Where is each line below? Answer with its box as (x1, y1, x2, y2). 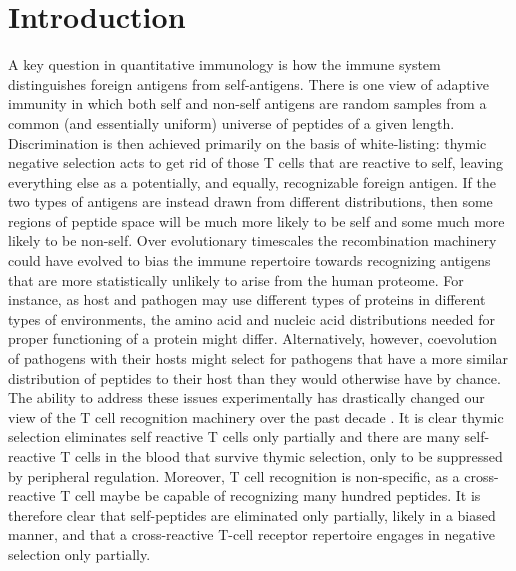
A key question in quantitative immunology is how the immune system (8, 54, 441, 75)
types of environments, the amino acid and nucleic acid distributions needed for (8, 308, 495, 329)
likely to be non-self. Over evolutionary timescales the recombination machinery (8, 230, 497, 251)
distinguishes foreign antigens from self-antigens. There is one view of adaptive (8, 73, 489, 94)
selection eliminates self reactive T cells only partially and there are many (8, 426, 460, 447)
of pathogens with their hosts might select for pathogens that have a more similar (8, 348, 508, 369)
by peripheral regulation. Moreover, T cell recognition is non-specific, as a (8, 465, 460, 486)
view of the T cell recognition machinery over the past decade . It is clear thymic (8, 406, 504, 427)
